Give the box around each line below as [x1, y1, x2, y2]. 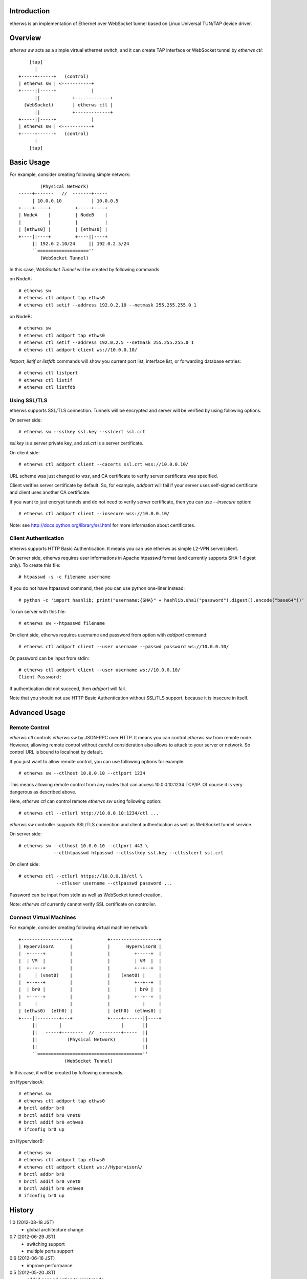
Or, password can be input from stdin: [9, 655, 90, 661]
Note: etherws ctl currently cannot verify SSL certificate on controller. [9, 901, 156, 908]
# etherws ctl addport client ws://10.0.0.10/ [18, 347, 138, 352]
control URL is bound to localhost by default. [9, 749, 103, 755]
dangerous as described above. [9, 788, 77, 795]
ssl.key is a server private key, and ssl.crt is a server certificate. [9, 440, 143, 446]
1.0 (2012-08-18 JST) [9, 1219, 54, 1225]
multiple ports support [27, 1248, 74, 1254]
